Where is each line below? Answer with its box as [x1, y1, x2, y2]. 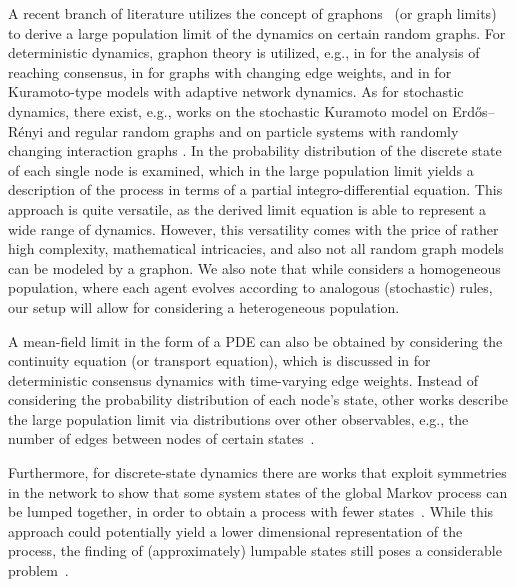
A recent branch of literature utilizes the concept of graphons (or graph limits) [8, 3, 497, 23]
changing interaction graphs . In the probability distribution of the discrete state [8, 140, 502, 161]
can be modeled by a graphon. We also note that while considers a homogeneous [8, 257, 501, 278]
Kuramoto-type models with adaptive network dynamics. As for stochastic [8, 81, 464, 102]
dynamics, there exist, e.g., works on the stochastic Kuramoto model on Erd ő [8, 100, 482, 121]
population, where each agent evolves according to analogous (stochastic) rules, [8, 277, 493, 298]
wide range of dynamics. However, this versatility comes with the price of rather [8, 218, 499, 239]
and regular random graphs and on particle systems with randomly [47, 120, 459, 141]
